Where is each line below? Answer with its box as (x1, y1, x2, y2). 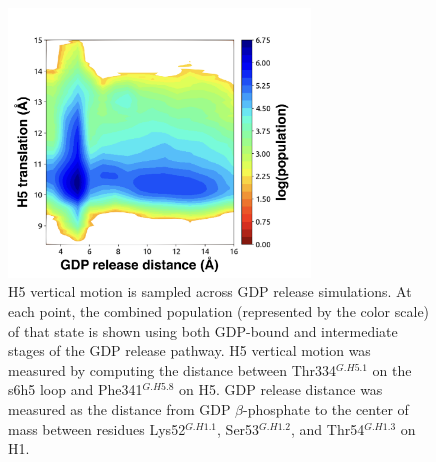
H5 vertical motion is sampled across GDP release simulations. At (8, 281, 412, 302)
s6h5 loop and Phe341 (8, 379, 143, 400)
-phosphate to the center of (243, 399, 409, 420)
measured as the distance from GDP (8, 399, 231, 420)
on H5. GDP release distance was (179, 379, 383, 400)
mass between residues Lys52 (8, 418, 186, 439)
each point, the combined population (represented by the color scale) (8, 301, 430, 322)
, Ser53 (217, 418, 260, 439)
